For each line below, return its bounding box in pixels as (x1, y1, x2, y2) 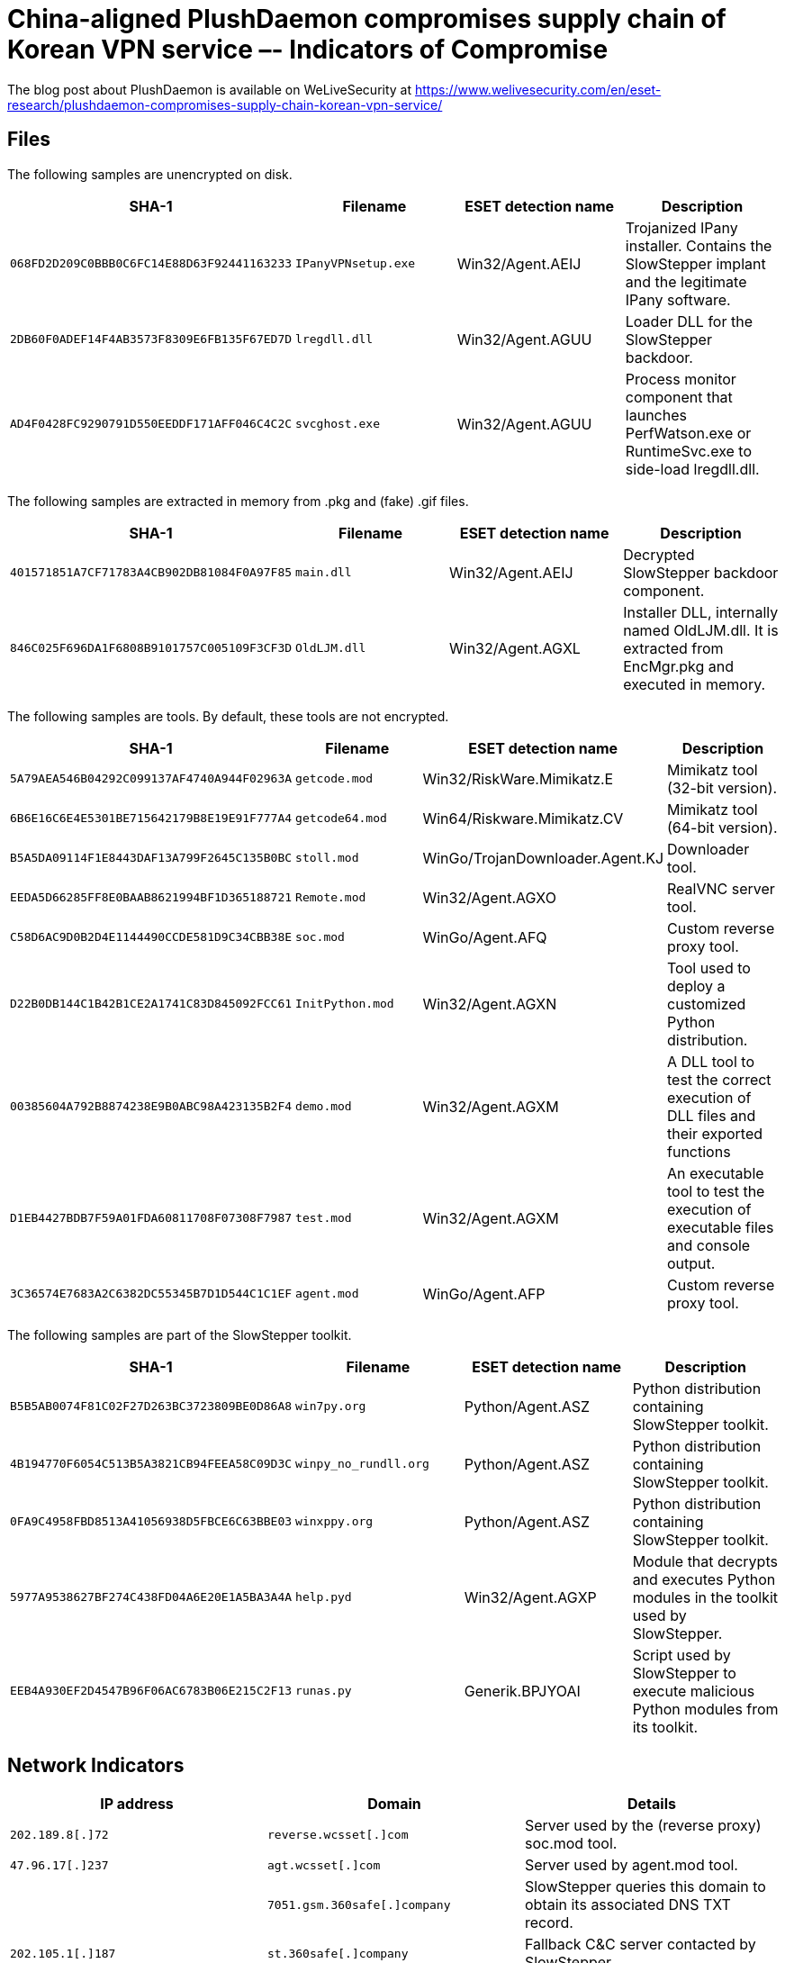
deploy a (667, 976, 726, 995)
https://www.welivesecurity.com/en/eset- (414, 81, 662, 97)
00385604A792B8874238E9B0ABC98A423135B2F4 (10, 1099, 293, 1114)
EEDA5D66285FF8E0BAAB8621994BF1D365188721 (10, 891, 293, 905)
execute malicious (632, 1681, 755, 1700)
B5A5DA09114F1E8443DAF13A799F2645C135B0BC (10, 851, 293, 865)
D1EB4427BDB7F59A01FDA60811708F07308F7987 (10, 1211, 293, 1226)
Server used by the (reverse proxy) (524, 1816, 762, 1835)
